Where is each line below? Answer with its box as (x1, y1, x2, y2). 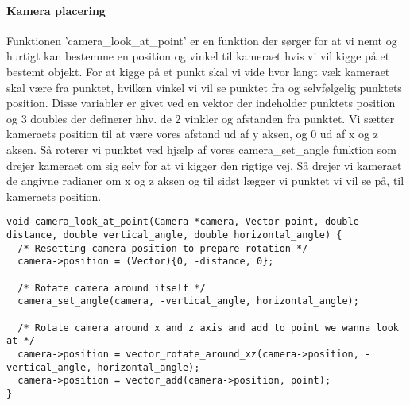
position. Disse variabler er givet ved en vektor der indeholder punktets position (6, 94, 396, 111)
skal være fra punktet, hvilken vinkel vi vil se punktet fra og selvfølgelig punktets (6, 79, 402, 95)
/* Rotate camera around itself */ (17, 282, 206, 294)
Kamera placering (6, 2, 106, 18)
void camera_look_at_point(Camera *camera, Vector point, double (6, 216, 359, 228)
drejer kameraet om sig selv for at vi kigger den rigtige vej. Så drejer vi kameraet (6, 156, 402, 173)
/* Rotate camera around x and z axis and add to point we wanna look (17, 322, 399, 334)
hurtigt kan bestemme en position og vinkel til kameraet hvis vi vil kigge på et (6, 48, 390, 64)
